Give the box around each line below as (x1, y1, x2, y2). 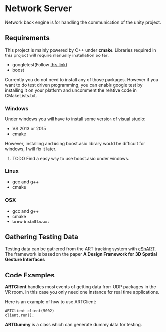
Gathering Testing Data (5, 233, 78, 241)
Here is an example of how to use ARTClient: (5, 299, 97, 305)
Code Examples (5, 271, 55, 279)
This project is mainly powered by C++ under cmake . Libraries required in (5, 47, 156, 53)
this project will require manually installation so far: (5, 52, 109, 58)
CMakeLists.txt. (5, 92, 37, 98)
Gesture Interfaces (5, 256, 45, 263)
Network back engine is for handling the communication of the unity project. (5, 19, 161, 25)
